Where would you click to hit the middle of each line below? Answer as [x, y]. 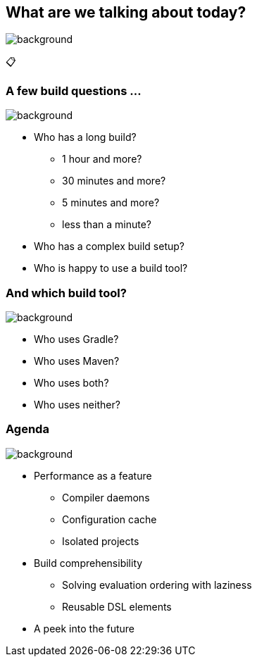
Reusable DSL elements [117, 606]
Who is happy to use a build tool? [111, 268]
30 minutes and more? [114, 181]
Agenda [27, 429]
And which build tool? [66, 293]
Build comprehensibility [88, 563]
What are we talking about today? [126, 12]
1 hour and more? [102, 159]
